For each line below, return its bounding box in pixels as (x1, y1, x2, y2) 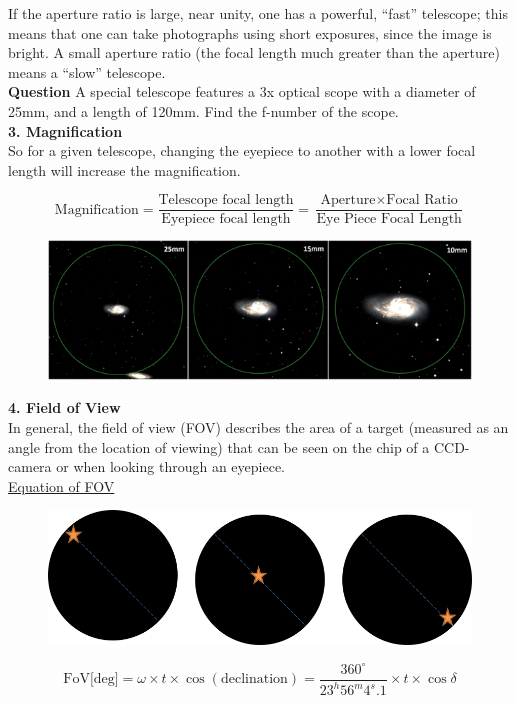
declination (220, 672, 288, 687)
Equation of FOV (8, 475, 115, 496)
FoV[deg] (63, 672, 119, 687)
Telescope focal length (158, 193, 294, 208)
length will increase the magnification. (8, 159, 241, 180)
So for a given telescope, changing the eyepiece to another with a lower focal (8, 140, 476, 161)
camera (8, 456, 52, 477)
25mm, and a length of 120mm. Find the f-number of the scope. (8, 100, 399, 121)
